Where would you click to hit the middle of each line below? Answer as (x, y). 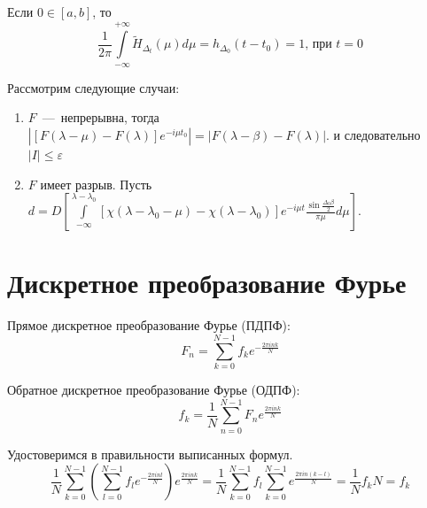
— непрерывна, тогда (101, 117)
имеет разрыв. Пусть (96, 184)
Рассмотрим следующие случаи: (93, 87)
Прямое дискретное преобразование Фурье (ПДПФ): (149, 325)
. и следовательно (373, 134)
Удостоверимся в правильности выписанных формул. (150, 454)
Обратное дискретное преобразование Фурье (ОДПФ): (154, 389)
